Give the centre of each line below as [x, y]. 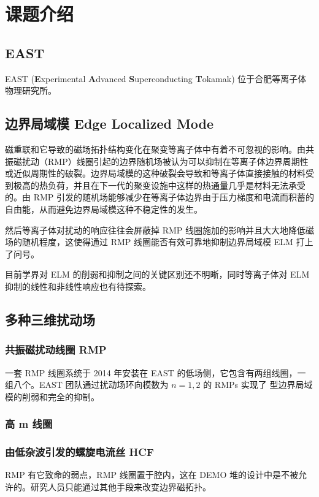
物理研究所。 [31, 90]
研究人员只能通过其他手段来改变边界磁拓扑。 [121, 486]
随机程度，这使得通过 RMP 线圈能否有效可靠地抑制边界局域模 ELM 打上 [167, 242]
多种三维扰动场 [50, 319]
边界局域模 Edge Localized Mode [110, 123]
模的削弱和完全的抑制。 [52, 396]
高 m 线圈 [29, 424]
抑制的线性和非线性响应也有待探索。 [78, 286]
